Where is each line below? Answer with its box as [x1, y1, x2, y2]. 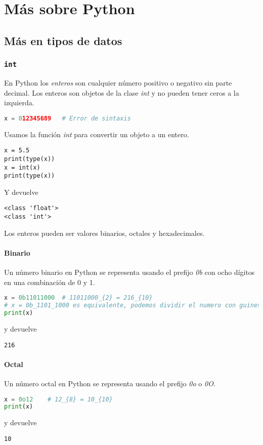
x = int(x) [4, 164, 40, 171]
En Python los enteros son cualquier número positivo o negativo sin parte [4, 77, 232, 88]
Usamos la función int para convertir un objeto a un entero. [4, 129, 189, 139]
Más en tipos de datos [4, 32, 122, 48]
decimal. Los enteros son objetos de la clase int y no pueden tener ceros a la [4, 87, 239, 98]
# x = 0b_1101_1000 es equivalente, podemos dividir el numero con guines [4, 302, 261, 309]
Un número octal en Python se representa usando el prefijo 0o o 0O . [4, 378, 215, 388]
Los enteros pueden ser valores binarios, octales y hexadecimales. [4, 227, 205, 238]
